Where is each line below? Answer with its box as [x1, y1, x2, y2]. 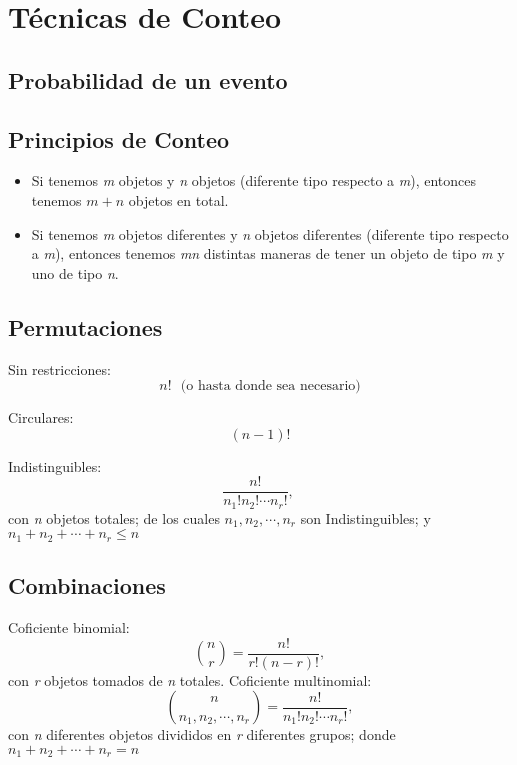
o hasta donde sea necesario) [186, 379, 361, 394]
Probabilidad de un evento [8, 64, 288, 95]
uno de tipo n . [31, 262, 119, 283]
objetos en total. [128, 189, 229, 210]
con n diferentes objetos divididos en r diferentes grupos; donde [8, 724, 396, 745]
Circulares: [8, 407, 74, 428]
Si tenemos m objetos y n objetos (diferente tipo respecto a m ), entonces [31, 170, 477, 191]
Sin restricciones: [8, 358, 111, 379]
